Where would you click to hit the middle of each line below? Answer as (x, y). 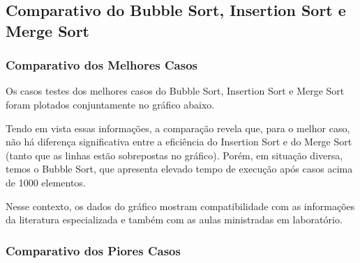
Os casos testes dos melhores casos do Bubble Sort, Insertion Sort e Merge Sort (175, 91)
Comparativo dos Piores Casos (93, 250)
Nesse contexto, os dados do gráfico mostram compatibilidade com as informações (180, 206)
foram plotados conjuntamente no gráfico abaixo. (110, 104)
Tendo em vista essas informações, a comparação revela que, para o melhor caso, (178, 128)
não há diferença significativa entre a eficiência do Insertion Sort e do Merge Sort (179, 142)
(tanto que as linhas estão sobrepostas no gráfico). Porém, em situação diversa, (174, 155)
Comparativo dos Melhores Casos (102, 65)
